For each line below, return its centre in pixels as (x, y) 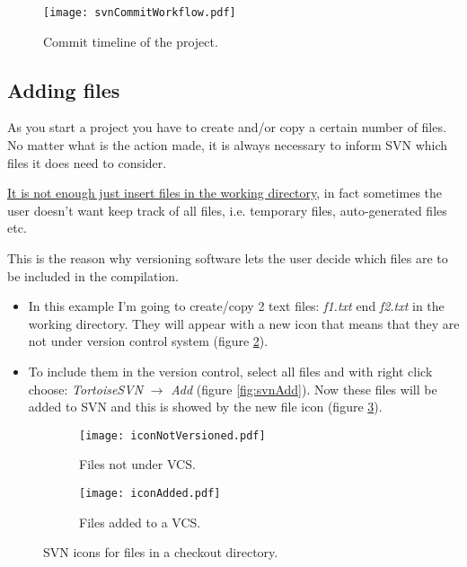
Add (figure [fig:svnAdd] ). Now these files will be (304, 389)
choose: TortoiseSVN (86, 389)
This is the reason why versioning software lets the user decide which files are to (228, 258)
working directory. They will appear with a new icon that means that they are (244, 323)
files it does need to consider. (87, 162)
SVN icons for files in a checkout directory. (161, 552)
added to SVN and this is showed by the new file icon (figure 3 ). (205, 407)
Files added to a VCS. (140, 522)
